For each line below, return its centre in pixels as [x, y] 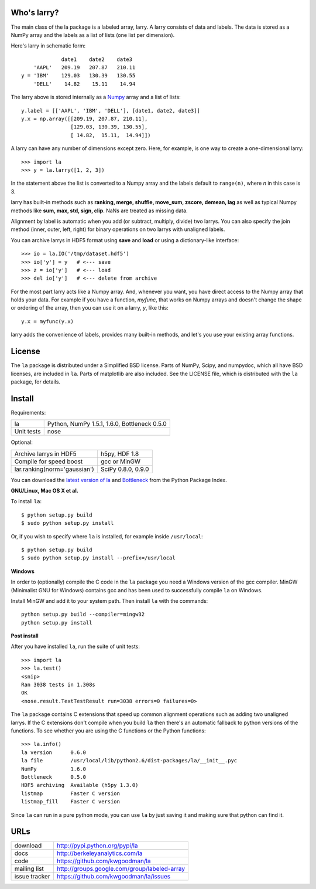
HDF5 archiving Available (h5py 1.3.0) [80, 785]
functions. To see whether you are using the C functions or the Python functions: [108, 731]
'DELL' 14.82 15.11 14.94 [84, 84]
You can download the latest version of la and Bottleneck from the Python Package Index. [119, 480]
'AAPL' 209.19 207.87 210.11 [84, 68]
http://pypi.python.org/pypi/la [97, 846]
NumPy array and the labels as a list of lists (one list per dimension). [93, 35]
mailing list [29, 869]
